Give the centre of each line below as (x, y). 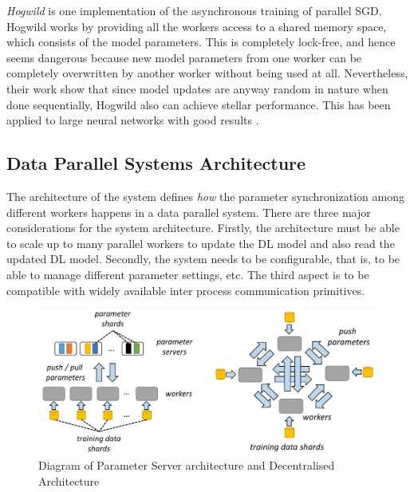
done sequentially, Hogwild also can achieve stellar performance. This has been (199, 104)
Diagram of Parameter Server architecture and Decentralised (187, 465)
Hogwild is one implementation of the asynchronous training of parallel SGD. (194, 10)
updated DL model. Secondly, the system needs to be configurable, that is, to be (203, 259)
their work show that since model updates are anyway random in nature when (197, 88)
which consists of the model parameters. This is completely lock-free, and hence (201, 42)
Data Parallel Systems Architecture (156, 163)
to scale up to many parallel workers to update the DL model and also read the (201, 243)
